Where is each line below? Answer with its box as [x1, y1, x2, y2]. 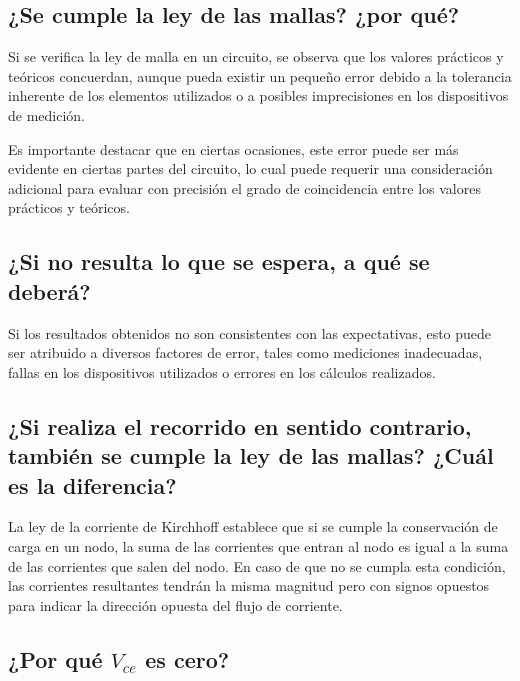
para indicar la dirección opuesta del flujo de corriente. [8, 594, 343, 615]
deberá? [8, 275, 91, 306]
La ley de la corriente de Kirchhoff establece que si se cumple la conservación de [8, 516, 498, 537]
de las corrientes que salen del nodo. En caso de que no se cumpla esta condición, [8, 555, 506, 576]
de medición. [8, 104, 85, 125]
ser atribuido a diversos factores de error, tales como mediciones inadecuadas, [8, 342, 483, 363]
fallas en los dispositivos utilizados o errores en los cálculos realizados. [8, 361, 436, 382]
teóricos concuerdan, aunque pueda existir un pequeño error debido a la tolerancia [8, 65, 512, 86]
